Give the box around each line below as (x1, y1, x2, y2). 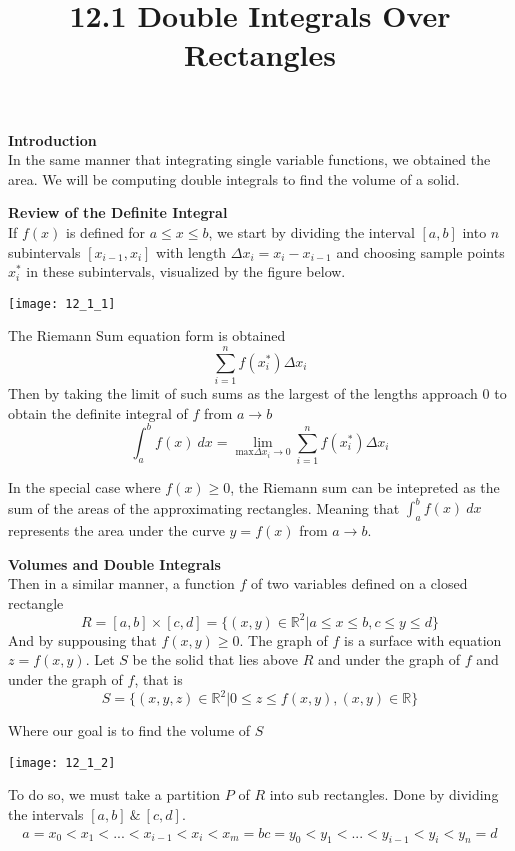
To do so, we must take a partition (8, 784, 221, 805)
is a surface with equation (344, 629, 502, 650)
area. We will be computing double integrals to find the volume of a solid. (8, 168, 460, 189)
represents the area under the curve (8, 520, 225, 540)
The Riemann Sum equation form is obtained (8, 325, 286, 346)
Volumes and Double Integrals (8, 553, 221, 574)
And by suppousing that (8, 629, 157, 650)
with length (156, 241, 227, 262)
